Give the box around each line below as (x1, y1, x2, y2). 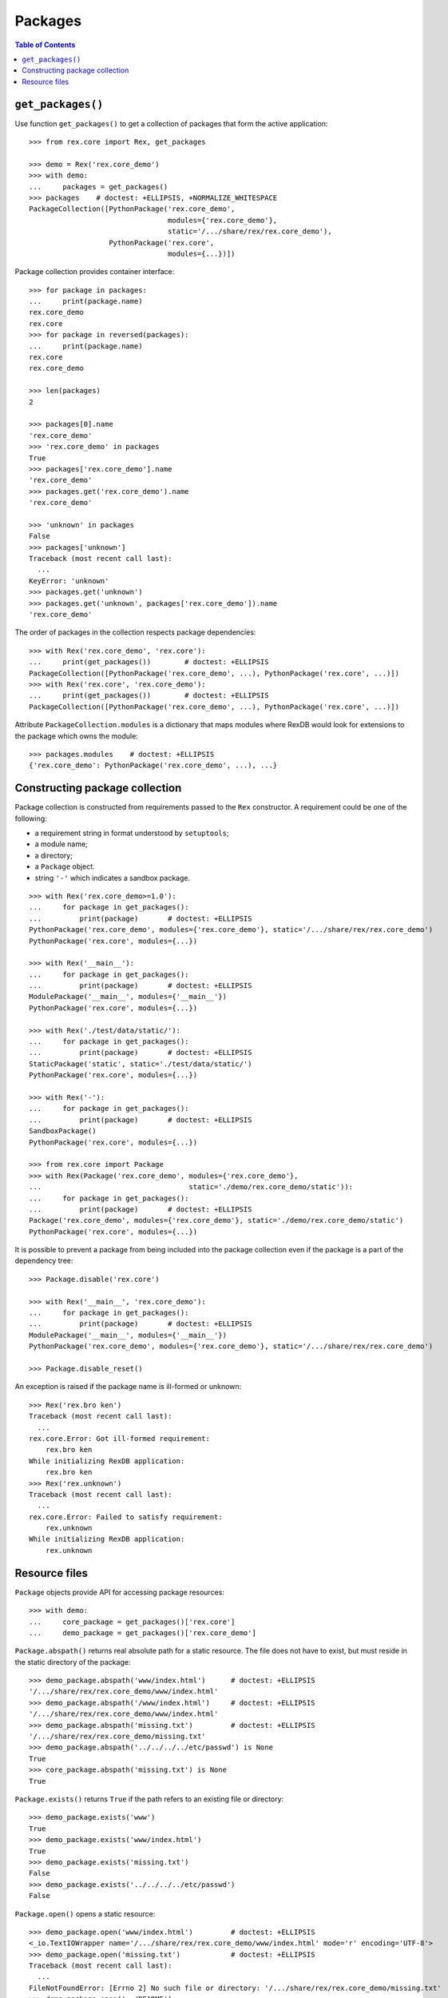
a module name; (34, 839, 88, 849)
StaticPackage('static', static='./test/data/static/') (29, 1059, 252, 1069)
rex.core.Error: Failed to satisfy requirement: (29, 1512, 223, 1522)
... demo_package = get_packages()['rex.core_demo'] (29, 1628, 257, 1638)
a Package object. (34, 862, 95, 871)
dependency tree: (14, 1256, 73, 1266)
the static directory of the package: (14, 1657, 131, 1666)
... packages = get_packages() (29, 182, 168, 191)
